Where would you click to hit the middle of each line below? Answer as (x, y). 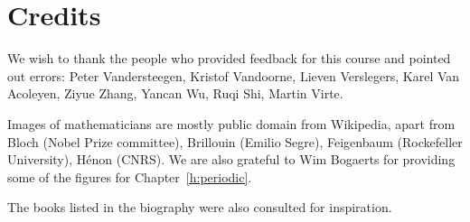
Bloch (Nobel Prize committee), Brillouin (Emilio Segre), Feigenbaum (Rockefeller (235, 141)
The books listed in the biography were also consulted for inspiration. (200, 207)
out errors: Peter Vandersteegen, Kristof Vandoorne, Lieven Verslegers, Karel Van (234, 75)
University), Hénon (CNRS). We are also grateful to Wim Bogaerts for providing (231, 159)
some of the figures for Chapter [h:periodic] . (130, 176)
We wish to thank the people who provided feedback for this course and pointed (229, 58)
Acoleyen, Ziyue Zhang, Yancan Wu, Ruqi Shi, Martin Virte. (175, 93)
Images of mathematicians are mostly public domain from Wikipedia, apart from (231, 123)
